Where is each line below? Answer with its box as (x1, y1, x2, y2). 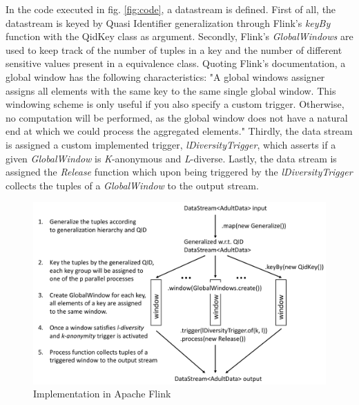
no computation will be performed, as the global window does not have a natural (6, 110, 348, 124)
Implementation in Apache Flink (33, 386, 171, 401)
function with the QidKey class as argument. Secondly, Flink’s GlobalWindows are (6, 29, 353, 44)
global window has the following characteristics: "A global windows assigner (6, 69, 325, 84)
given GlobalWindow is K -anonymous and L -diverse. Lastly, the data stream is (6, 151, 337, 165)
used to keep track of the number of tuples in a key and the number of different (6, 42, 342, 57)
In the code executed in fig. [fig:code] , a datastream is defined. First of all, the (6, 2, 336, 16)
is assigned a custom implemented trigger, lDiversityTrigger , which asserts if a (6, 137, 336, 151)
